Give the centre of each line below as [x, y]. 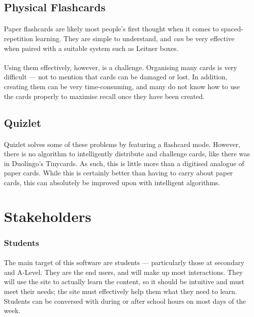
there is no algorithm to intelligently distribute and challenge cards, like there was [127, 154]
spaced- [232, 29]
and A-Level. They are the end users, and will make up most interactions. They [124, 272]
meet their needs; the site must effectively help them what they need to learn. [121, 291]
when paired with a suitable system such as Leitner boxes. [91, 48]
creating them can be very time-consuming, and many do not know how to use [122, 86]
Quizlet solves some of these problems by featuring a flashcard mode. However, [122, 144]
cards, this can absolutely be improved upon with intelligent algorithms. [112, 182]
